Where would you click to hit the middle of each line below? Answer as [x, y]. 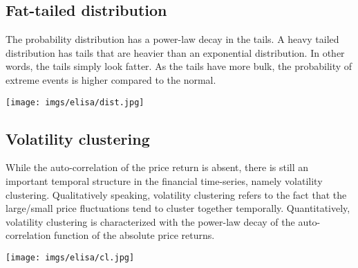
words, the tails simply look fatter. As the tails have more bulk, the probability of [179, 66]
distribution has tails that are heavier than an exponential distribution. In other [175, 52]
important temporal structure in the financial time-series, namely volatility [164, 181]
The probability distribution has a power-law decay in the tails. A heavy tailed [172, 39]
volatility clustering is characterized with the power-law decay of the [150, 221]
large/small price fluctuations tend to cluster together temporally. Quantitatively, [178, 208]
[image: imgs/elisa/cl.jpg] [70, 258]
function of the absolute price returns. [134, 235]
